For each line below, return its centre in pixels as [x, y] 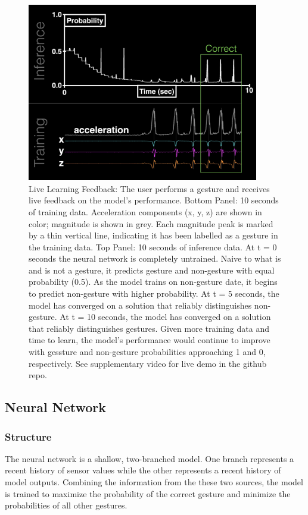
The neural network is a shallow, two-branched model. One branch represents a [150, 458]
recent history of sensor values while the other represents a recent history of [143, 470]
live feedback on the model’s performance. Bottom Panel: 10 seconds [154, 200]
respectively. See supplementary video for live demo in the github [148, 363]
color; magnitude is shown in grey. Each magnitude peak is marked [151, 223]
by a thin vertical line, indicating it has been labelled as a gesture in [153, 235]
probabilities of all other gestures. [66, 505]
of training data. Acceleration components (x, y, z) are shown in [145, 211]
